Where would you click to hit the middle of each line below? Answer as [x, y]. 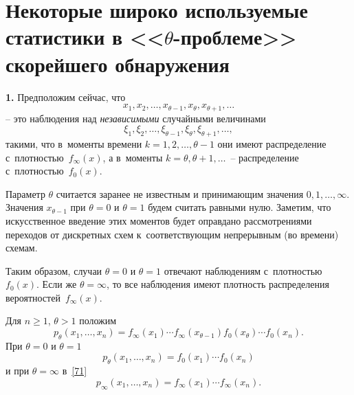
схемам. [22, 248]
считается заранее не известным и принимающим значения [180, 193]
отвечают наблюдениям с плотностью [243, 270]
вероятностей [33, 297]
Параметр [25, 193]
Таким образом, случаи [54, 270]
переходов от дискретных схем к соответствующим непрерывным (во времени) [172, 234]
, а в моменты [133, 157]
